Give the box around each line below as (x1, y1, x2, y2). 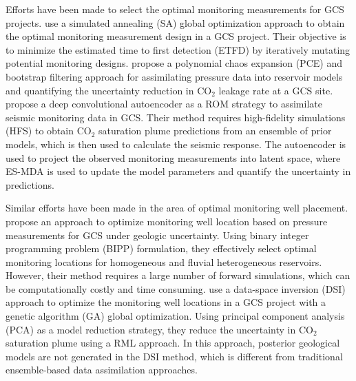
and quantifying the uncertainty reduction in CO (6, 83, 212, 97)
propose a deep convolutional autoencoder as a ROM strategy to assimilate (6, 96, 322, 111)
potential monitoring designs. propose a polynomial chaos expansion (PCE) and (6, 56, 342, 70)
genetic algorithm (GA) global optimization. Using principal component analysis (6, 309, 345, 323)
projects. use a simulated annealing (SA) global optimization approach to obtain (6, 15, 345, 30)
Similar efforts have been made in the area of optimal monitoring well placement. (6, 200, 348, 215)
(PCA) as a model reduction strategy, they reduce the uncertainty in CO (6, 322, 313, 336)
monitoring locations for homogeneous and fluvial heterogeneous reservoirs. (6, 254, 322, 269)
